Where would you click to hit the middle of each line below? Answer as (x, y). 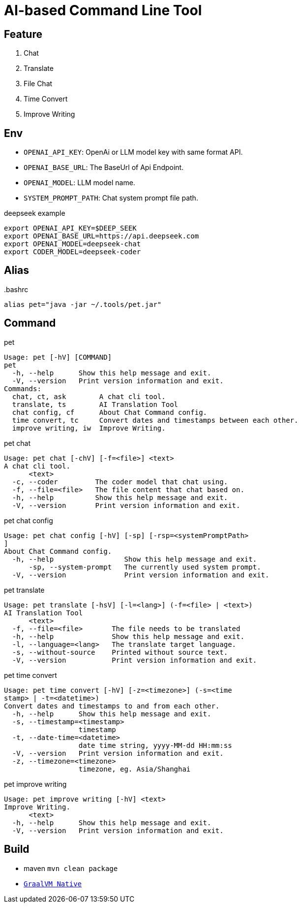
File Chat (38, 84)
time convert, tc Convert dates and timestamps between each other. (155, 420)
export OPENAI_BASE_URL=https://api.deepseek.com (102, 236)
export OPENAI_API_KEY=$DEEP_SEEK (70, 228)
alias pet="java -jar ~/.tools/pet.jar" (83, 304)
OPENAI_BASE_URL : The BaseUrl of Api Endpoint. (104, 168)
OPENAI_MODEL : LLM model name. (79, 183)
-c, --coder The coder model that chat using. (120, 482)
